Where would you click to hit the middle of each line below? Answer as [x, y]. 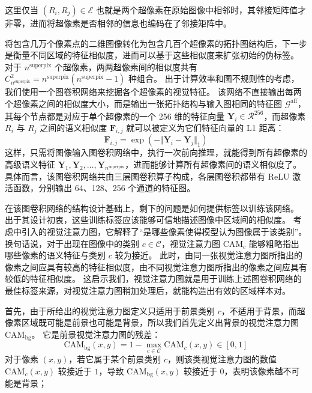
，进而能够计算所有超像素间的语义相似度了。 [213, 164]
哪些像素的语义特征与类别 [55, 255]
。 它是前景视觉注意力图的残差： [96, 334]
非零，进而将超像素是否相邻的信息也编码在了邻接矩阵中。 [118, 23]
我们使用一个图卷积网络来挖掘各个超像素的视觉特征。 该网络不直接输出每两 [153, 92]
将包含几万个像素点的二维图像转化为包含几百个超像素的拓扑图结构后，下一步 [156, 43]
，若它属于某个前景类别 [115, 359]
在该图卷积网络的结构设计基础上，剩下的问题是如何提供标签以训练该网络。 [152, 208]
